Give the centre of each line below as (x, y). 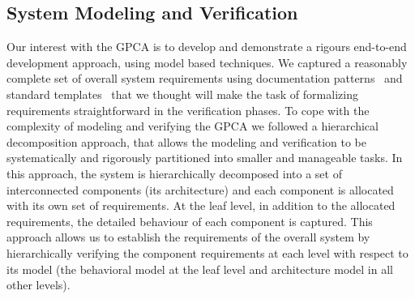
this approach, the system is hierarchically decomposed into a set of (174, 173)
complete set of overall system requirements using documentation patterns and (205, 78)
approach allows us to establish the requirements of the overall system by (188, 237)
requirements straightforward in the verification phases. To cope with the (188, 110)
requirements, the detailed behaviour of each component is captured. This (190, 221)
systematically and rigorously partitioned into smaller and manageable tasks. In (205, 158)
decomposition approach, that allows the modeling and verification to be (186, 141)
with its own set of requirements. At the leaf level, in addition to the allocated (201, 205)
